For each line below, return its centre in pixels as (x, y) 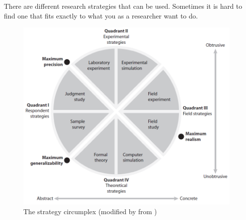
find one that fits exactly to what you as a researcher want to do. (101, 15)
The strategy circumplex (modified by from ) (90, 211)
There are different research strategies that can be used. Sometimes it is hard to (123, 6)
